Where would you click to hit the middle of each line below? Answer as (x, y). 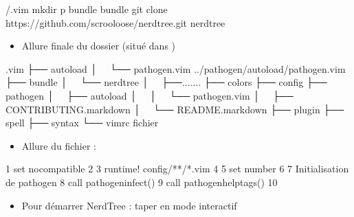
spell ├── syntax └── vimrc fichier (82, 123)
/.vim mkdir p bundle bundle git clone (87, 9)
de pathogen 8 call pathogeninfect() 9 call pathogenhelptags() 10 (142, 182)
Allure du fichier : (59, 145)
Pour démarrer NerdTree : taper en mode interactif (129, 205)
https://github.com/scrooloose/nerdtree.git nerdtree (115, 22)
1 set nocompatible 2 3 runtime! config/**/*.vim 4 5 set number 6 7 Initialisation (177, 169)
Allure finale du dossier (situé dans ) (99, 46)
